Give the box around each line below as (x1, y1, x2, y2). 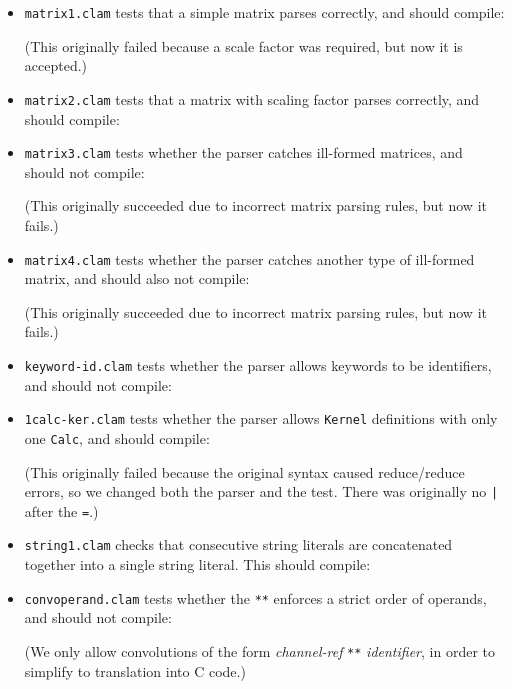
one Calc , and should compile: (24, 427, 210, 448)
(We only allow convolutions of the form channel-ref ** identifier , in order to (24, 640, 496, 661)
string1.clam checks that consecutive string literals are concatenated (24, 534, 453, 555)
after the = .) (24, 500, 99, 521)
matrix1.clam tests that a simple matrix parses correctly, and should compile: (24, 2, 505, 22)
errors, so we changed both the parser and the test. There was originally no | (24, 481, 499, 502)
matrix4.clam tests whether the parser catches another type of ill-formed (24, 248, 475, 269)
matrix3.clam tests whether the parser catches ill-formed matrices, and (24, 142, 463, 163)
